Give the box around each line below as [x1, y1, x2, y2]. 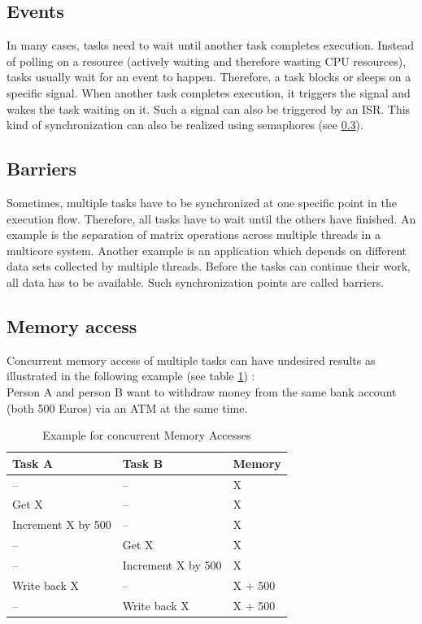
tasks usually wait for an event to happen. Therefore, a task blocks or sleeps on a [7, 68, 411, 85]
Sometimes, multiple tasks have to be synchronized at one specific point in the [7, 193, 397, 210]
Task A [12, 454, 54, 471]
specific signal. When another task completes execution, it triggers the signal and [7, 84, 411, 101]
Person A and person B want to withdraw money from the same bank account [7, 383, 397, 400]
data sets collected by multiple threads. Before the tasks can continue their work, [7, 258, 411, 275]
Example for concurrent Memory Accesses [42, 427, 251, 444]
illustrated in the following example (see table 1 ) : [7, 367, 255, 384]
